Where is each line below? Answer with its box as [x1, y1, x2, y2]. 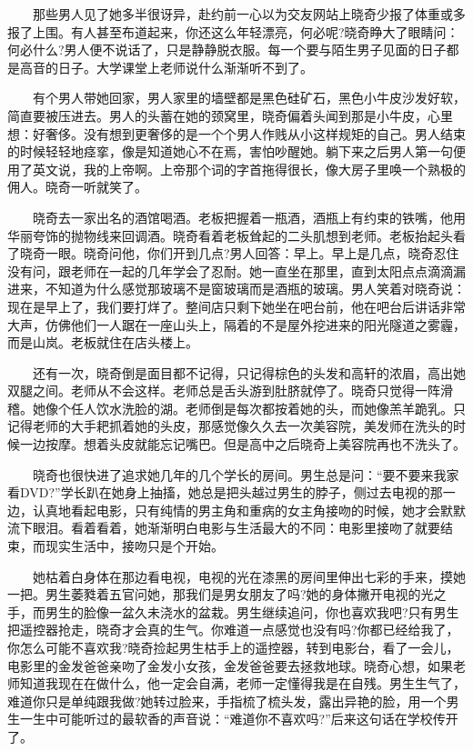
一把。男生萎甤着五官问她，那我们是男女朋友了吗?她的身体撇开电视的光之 [7, 585, 447, 604]
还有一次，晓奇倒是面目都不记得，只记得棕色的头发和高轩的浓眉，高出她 [32, 363, 466, 382]
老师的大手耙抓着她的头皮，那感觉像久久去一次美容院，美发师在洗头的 [32, 416, 453, 436]
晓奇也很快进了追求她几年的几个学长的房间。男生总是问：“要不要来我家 [32, 465, 459, 484]
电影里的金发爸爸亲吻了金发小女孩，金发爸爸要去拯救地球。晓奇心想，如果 [7, 656, 453, 675]
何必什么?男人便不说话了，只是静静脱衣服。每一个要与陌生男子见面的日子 [7, 40, 447, 59]
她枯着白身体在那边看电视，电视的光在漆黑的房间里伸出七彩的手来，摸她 [32, 566, 466, 586]
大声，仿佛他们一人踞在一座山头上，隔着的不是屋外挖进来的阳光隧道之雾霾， [7, 315, 466, 334]
